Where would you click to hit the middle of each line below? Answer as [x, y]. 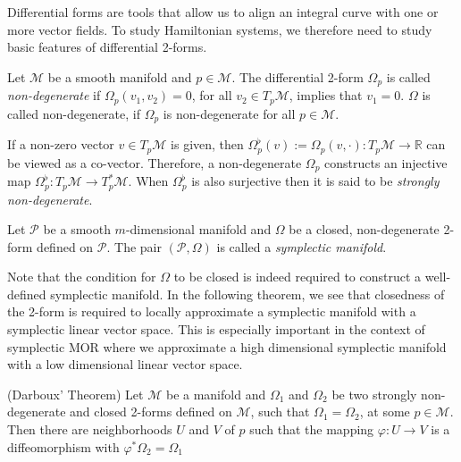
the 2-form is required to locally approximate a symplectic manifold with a [212, 311]
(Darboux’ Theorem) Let [75, 394]
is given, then [207, 144]
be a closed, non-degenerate [364, 229]
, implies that [326, 95]
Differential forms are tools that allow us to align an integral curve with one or [223, 12]
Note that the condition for [82, 277]
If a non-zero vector [61, 144]
